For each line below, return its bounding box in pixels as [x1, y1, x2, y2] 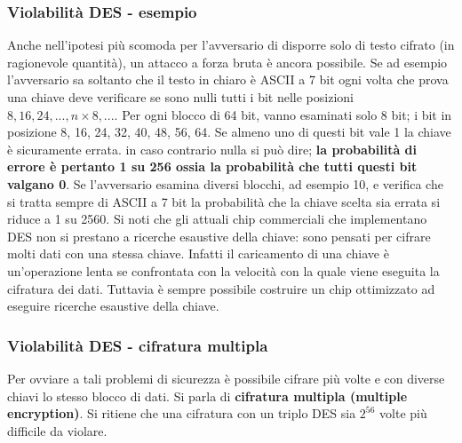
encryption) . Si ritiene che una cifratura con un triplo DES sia [7, 404, 356, 423]
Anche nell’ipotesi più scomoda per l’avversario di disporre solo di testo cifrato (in [7, 36, 455, 54]
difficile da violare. [7, 421, 108, 439]
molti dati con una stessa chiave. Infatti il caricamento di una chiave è [7, 244, 389, 263]
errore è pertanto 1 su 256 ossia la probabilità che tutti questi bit [7, 157, 418, 176]
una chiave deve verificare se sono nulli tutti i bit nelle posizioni [7, 88, 354, 106]
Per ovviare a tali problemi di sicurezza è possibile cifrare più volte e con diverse [7, 368, 445, 387]
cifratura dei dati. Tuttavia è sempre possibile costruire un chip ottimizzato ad [7, 279, 435, 297]
